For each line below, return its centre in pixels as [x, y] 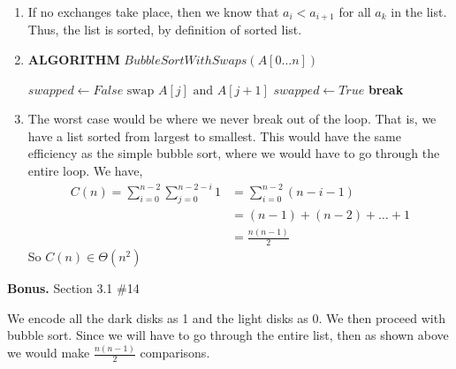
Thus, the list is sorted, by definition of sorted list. [165, 30]
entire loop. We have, [85, 171]
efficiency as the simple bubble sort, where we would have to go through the [234, 153]
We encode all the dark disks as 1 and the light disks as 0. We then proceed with [226, 317]
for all [355, 11]
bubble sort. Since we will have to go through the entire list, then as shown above [228, 335]
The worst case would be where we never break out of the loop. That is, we [232, 119]
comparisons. [175, 353]
